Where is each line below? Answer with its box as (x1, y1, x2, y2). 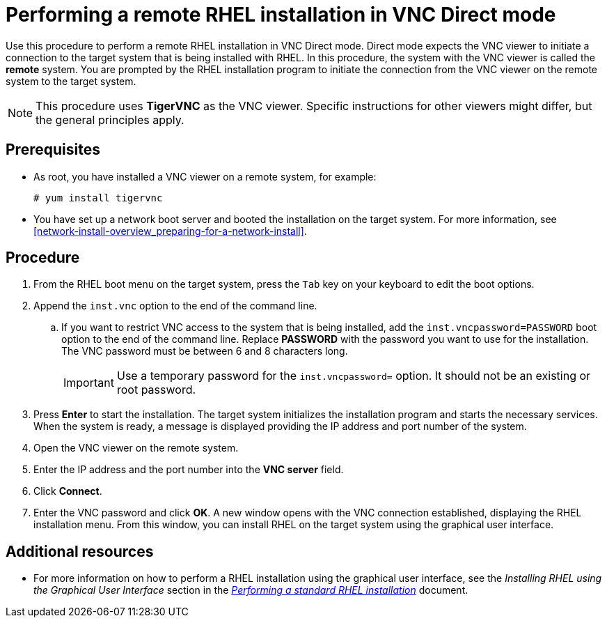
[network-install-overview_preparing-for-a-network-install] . (33, 224, 307, 237)
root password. (116, 383, 196, 397)
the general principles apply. (36, 112, 184, 127)
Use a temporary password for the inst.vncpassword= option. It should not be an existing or (116, 369, 591, 383)
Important (63, 376, 114, 390)
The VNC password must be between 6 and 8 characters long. (61, 345, 348, 357)
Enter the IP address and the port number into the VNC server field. (33, 463, 344, 476)
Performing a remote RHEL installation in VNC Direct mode (6, 3, 556, 26)
